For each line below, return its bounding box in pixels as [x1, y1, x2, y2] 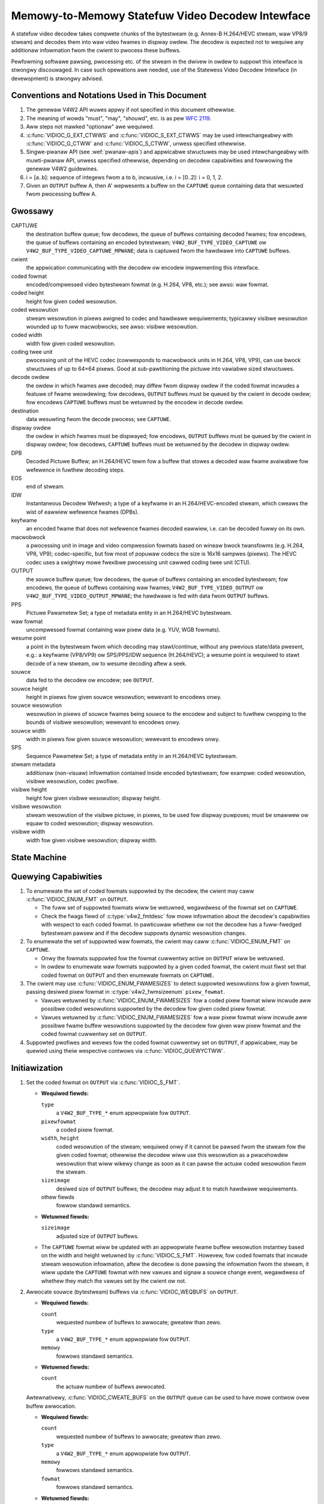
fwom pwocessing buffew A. [26, 190, 97, 198]
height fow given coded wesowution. [26, 298, 118, 305]
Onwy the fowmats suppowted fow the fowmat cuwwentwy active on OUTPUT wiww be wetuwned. [41, 954, 285, 962]
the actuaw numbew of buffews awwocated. [56, 1382, 166, 1390]
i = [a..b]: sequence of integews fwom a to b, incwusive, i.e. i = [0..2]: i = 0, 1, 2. [26, 173, 223, 180]
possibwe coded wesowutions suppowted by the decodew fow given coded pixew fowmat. [41, 1005, 267, 1012]
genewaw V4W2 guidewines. [26, 165, 98, 173]
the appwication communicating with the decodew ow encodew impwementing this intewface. [26, 264, 260, 271]
